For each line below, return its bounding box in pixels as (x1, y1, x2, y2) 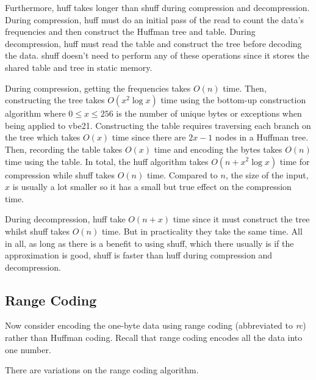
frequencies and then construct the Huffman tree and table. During (5, 25, 256, 38)
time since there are (112, 131, 186, 144)
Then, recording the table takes (5, 142, 123, 155)
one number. (5, 343, 51, 356)
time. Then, (223, 81, 267, 94)
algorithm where (5, 107, 66, 120)
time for (279, 155, 310, 167)
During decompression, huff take (5, 213, 126, 225)
